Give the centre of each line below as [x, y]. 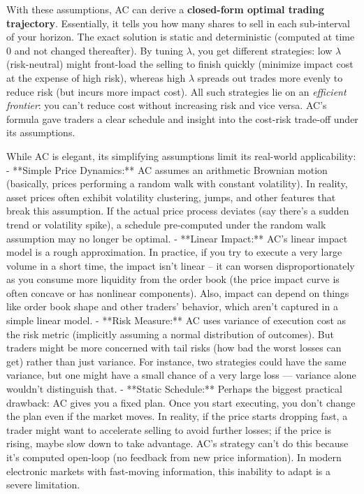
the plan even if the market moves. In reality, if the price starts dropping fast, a [177, 416]
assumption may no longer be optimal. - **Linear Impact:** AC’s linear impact [177, 238]
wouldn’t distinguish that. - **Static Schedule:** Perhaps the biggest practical [174, 389]
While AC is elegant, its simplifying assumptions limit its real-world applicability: [181, 155]
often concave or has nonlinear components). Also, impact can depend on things [178, 292]
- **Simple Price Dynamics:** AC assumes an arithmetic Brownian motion [167, 169]
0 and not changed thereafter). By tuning [95, 50]
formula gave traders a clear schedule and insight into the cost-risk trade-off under [182, 118]
